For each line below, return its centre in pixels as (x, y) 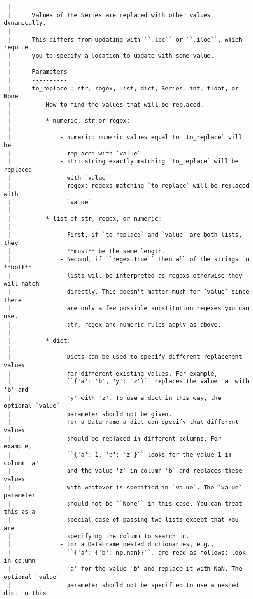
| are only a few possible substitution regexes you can (128, 308)
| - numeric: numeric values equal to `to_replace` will (125, 137)
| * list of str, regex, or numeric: (85, 219)
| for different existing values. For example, (113, 373)
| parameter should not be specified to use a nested (123, 585)
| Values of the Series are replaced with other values (109, 15)
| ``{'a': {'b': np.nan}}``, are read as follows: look (126, 552)
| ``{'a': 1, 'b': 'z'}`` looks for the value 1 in (120, 455)
